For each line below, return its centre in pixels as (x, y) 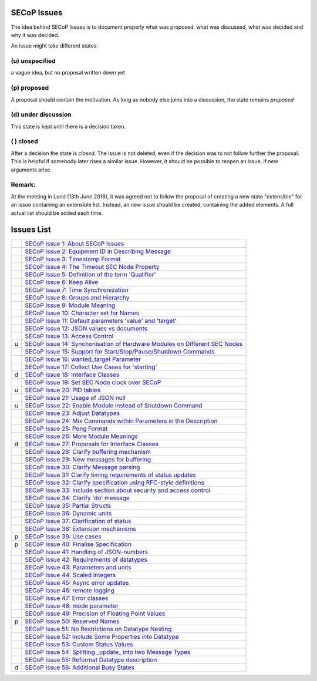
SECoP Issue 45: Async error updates (77, 583)
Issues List (31, 230)
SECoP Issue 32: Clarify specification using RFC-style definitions (115, 483)
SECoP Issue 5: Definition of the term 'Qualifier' (90, 275)
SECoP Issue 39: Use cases (63, 537)
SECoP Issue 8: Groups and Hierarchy (77, 298)
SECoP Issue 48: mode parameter (72, 606)
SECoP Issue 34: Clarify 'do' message (77, 498)
